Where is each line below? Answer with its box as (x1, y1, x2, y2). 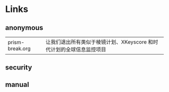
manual (5, 80, 29, 88)
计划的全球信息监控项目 (50, 46, 107, 53)
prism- (8, 39, 25, 45)
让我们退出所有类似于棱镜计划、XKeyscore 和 (45, 38, 153, 45)
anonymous (5, 23, 44, 32)
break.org (8, 45, 31, 52)
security (5, 63, 32, 72)
